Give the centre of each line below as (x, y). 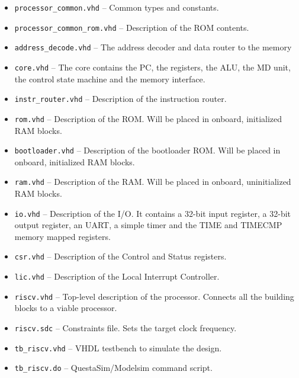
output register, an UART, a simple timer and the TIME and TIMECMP (148, 225)
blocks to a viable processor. (66, 308)
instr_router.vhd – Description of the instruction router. (120, 99)
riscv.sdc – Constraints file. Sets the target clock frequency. (126, 328)
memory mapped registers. (62, 236)
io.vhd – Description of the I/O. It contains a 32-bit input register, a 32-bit (153, 213)
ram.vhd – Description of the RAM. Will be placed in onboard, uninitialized (153, 182)
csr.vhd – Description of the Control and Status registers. (120, 256)
